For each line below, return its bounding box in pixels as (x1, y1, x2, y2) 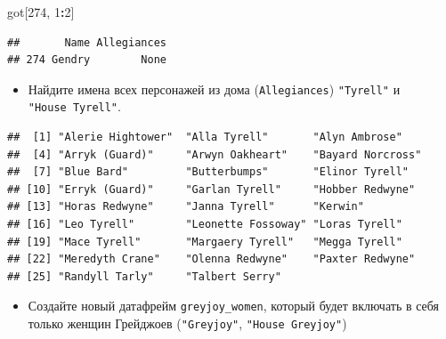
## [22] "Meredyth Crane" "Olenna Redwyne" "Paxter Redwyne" (7, 253, 416, 266)
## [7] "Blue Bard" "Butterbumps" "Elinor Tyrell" (7, 165, 410, 179)
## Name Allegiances (7, 36, 166, 49)
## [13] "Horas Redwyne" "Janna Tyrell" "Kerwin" (7, 200, 364, 214)
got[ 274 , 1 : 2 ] (7, 3, 75, 20)
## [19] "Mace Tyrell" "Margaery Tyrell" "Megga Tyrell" (7, 235, 402, 248)
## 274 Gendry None (7, 53, 166, 67)
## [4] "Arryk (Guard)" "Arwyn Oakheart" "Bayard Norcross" (7, 148, 422, 161)
